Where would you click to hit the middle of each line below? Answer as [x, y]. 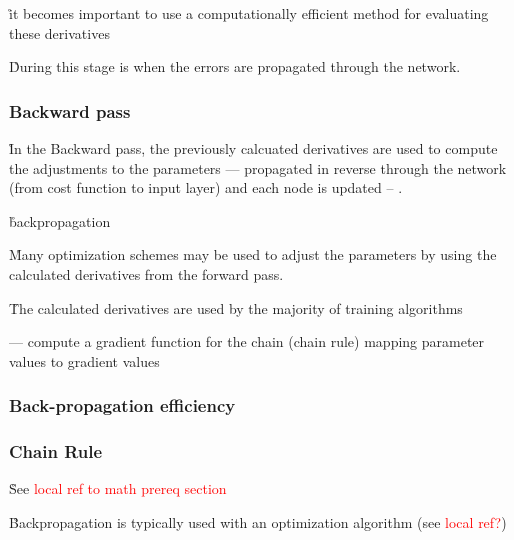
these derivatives [59, 32]
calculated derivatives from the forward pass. [146, 273]
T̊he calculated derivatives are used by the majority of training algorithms [236, 307]
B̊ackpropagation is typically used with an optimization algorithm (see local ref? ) [258, 522]
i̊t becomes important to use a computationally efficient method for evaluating [249, 13]
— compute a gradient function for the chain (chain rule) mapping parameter [247, 341]
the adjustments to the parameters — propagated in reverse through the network [258, 167]
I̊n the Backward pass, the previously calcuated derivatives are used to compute [253, 148]
